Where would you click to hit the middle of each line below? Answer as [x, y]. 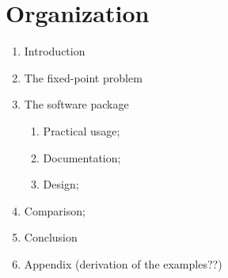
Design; [61, 184]
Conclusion [51, 237]
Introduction [55, 51]
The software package [76, 104]
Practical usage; [82, 130]
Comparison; [55, 210]
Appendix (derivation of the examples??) [123, 263]
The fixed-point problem [83, 77]
